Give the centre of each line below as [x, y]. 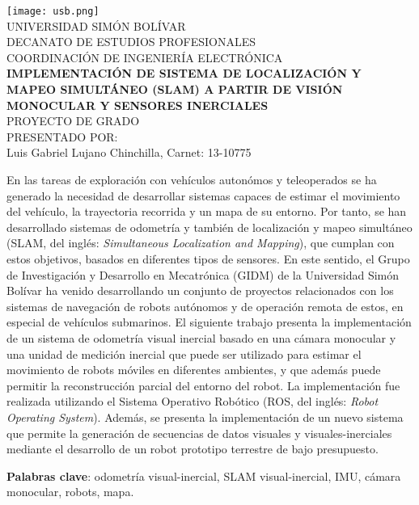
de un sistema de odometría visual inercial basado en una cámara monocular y [201, 337]
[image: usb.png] [53, 11]
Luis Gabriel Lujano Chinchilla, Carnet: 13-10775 [129, 152]
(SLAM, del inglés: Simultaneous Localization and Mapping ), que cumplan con [201, 243]
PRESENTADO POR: [62, 136]
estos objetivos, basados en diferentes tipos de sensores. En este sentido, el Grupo [208, 258]
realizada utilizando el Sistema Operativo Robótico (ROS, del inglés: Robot [193, 401]
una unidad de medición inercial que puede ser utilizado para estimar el [184, 353]
